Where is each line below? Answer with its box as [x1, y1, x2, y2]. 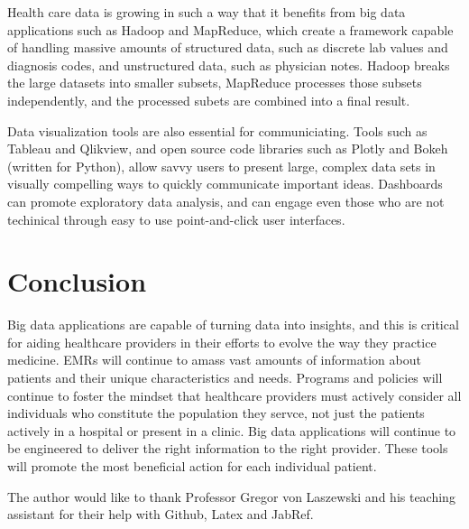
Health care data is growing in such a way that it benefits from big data [7, 3, 406, 21]
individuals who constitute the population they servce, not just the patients [7, 404, 425, 422]
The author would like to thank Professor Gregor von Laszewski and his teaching [7, 487, 455, 506]
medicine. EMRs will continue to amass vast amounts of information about [7, 350, 421, 369]
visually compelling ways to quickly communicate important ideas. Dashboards [7, 174, 443, 193]
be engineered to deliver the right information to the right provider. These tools [7, 439, 448, 458]
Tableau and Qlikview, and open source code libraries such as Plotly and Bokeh [7, 139, 448, 158]
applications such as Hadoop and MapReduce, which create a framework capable [7, 20, 454, 39]
